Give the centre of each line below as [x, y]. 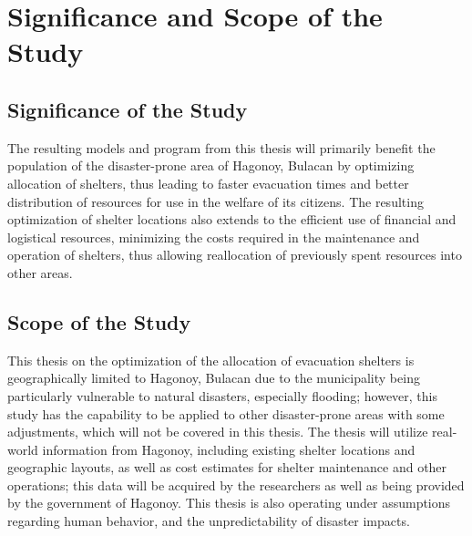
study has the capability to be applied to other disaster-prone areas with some [226, 413]
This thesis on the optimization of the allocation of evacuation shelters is [211, 360]
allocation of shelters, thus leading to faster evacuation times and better [208, 183]
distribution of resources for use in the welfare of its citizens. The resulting [215, 201]
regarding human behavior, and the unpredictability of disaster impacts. [209, 521]
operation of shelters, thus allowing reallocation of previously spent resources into [235, 255]
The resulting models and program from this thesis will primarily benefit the [221, 147]
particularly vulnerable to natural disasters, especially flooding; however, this [223, 395]
